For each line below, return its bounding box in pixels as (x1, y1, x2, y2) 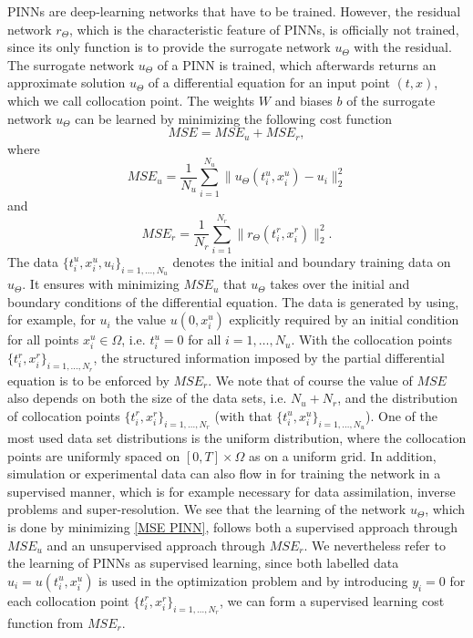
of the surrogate (346, 90, 436, 109)
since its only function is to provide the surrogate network (7, 37, 331, 57)
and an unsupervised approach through (46, 535, 266, 554)
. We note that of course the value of (208, 370, 413, 389)
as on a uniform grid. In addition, (249, 446, 437, 465)
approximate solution (7, 73, 126, 92)
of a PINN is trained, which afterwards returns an (157, 55, 437, 74)
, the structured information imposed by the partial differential (93, 348, 445, 367)
